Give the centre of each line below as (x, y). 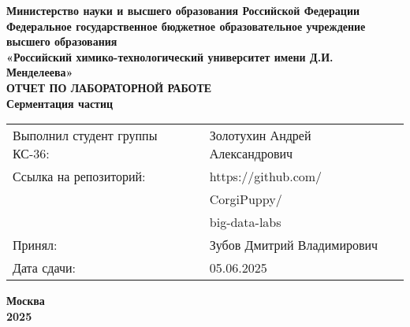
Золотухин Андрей (260, 136)
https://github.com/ (266, 177)
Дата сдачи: (44, 268)
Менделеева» (40, 72)
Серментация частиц (60, 103)
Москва (26, 301)
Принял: (35, 245)
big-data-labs (245, 222)
